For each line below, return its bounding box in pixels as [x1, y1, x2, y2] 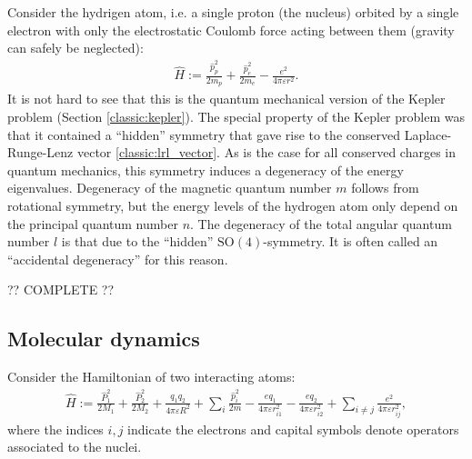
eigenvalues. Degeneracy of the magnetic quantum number [7, 178, 332, 197]
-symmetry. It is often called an [263, 232, 438, 251]
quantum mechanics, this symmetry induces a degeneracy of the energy [7, 160, 404, 179]
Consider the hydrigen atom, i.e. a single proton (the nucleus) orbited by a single [7, 3, 459, 21]
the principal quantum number [7, 214, 178, 233]
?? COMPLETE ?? [7, 280, 115, 299]
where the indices [7, 419, 104, 438]
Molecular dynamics [7, 324, 200, 353]
